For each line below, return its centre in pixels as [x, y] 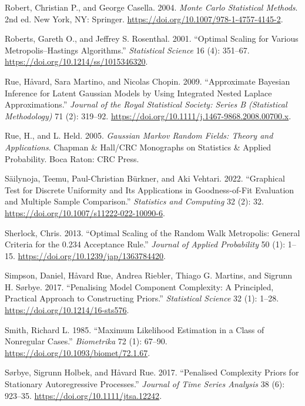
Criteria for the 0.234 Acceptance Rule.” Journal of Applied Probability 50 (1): [145, 244]
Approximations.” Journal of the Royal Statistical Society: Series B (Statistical [146, 104]
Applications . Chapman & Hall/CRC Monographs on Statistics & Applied [138, 147]
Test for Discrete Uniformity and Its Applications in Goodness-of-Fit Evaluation [150, 189]
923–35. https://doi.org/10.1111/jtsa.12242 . [83, 395]
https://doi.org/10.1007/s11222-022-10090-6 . [85, 212]
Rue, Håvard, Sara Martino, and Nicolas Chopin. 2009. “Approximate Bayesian [148, 81]
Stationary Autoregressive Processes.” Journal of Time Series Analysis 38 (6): [145, 384]
